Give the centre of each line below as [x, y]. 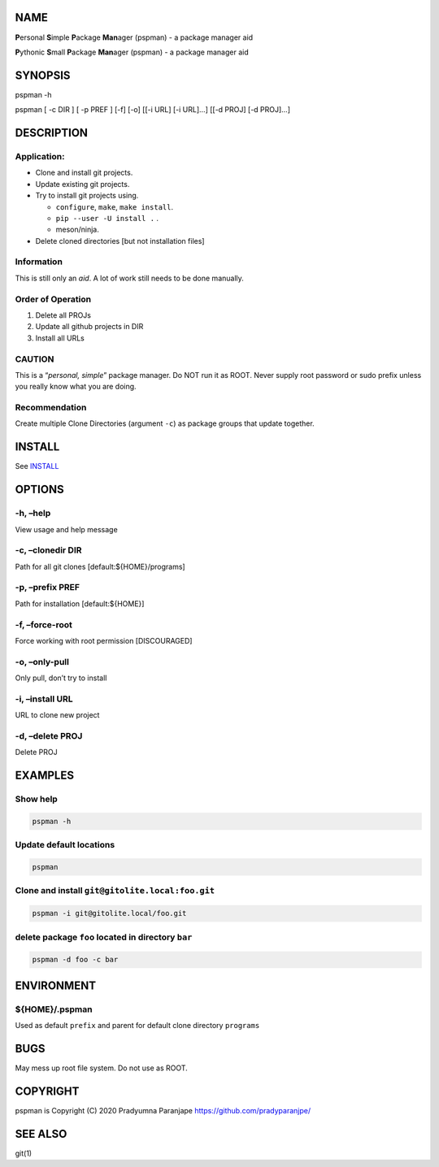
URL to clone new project [57, 715]
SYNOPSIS [43, 75]
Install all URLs [60, 338]
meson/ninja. [77, 230]
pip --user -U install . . [107, 218]
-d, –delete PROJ [49, 735]
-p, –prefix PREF [48, 588]
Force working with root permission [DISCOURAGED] [104, 640]
